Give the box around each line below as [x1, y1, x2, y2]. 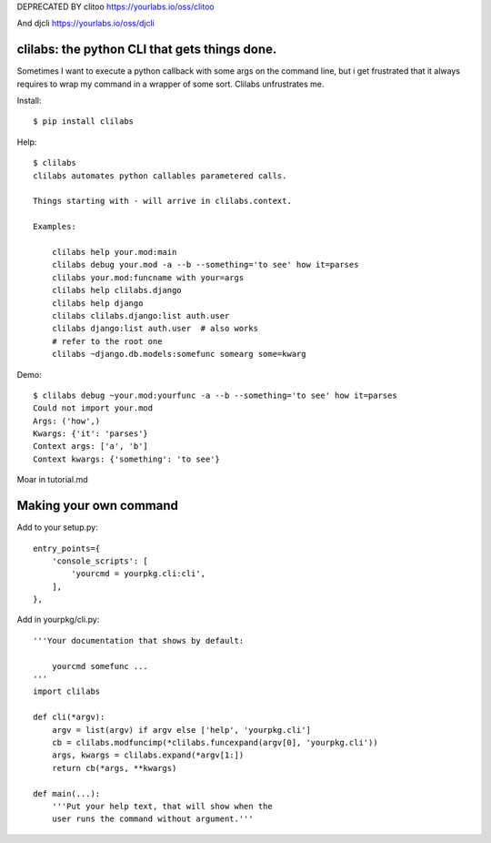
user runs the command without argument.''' [51, 814, 254, 824]
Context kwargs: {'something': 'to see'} [33, 453, 220, 464]
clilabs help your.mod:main [51, 247, 177, 257]
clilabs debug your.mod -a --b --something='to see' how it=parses [51, 259, 359, 270]
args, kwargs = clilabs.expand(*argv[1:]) [51, 750, 245, 760]
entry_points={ [33, 543, 101, 554]
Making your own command [16, 498, 179, 513]
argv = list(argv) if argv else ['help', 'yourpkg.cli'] [51, 725, 311, 735]
